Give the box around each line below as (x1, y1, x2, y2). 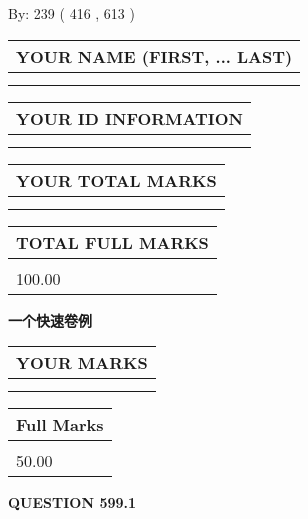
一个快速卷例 (8, 309, 92, 330)
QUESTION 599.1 (8, 492, 137, 513)
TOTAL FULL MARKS (16, 230, 209, 254)
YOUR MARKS (16, 351, 148, 375)
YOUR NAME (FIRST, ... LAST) (16, 44, 293, 68)
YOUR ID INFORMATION (16, 106, 243, 130)
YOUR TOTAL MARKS (16, 168, 217, 192)
